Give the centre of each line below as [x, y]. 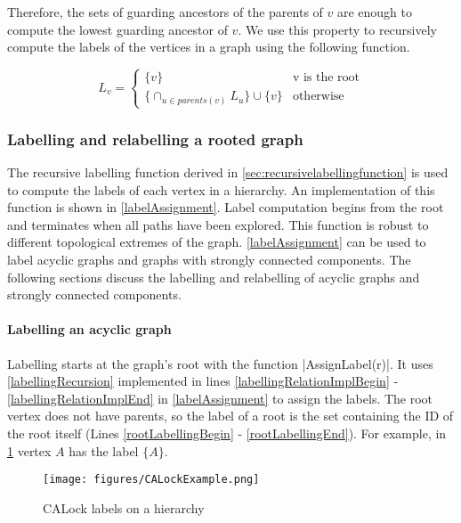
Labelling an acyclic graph [89, 329]
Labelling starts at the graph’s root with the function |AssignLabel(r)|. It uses [220, 363]
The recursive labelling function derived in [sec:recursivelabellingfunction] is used [228, 172]
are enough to [375, 12]
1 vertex [29, 450]
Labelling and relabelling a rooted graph [155, 139]
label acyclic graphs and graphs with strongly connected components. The [209, 260]
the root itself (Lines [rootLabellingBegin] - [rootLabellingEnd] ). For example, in [227, 433]
